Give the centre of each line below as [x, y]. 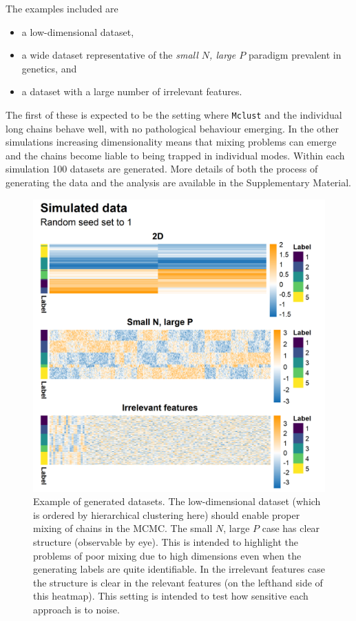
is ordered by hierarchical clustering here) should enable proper [167, 514]
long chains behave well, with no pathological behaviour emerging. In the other [172, 128]
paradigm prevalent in [295, 55]
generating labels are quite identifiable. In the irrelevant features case [179, 569]
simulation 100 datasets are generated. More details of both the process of [162, 169]
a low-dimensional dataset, [78, 31]
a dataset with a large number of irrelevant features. [132, 91]
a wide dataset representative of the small [110, 55]
